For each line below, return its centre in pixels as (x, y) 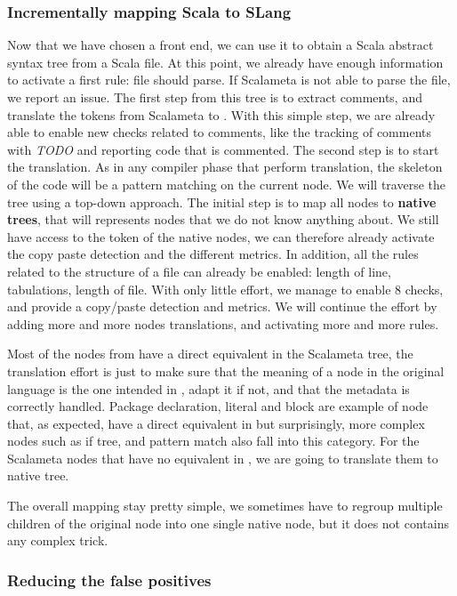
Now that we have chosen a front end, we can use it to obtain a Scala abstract (220, 45)
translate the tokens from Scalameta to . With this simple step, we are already (221, 114)
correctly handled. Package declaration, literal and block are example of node (218, 406)
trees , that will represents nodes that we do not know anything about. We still (223, 219)
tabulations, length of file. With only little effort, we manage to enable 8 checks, (225, 289)
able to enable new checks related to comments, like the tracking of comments (219, 132)
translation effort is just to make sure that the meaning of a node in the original (226, 370)
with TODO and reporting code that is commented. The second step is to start (223, 149)
